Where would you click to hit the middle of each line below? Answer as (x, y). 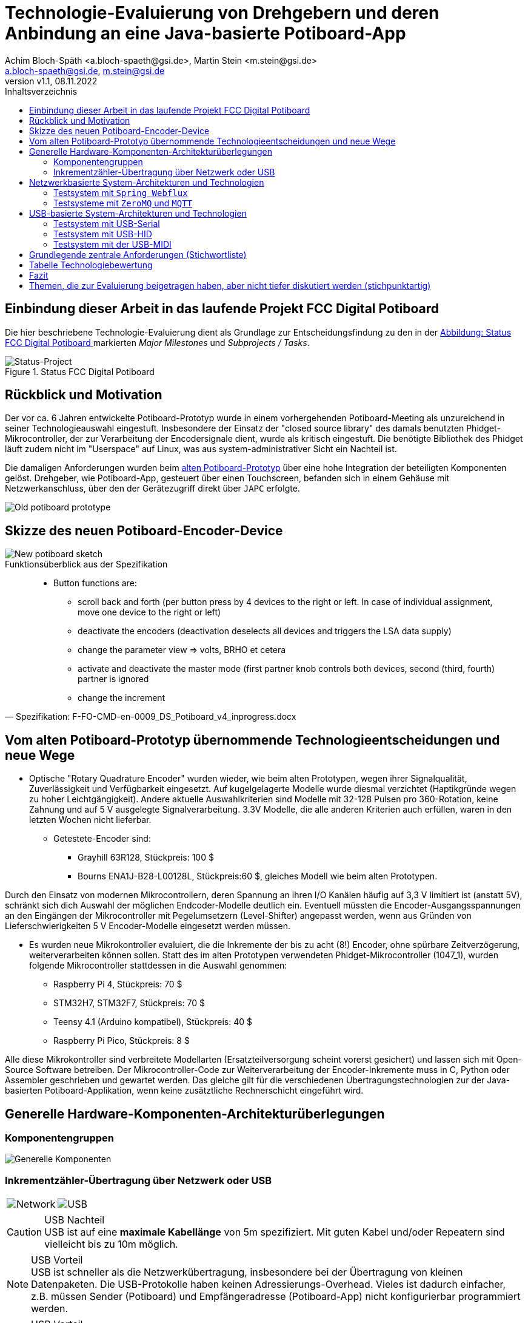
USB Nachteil (75, 1220)
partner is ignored (113, 679)
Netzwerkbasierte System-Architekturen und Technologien (147, 182)
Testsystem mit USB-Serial (107, 223)
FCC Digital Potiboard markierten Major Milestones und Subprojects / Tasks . (157, 342)
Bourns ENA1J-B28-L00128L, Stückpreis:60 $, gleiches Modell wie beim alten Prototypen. (258, 876)
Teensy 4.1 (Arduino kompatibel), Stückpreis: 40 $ (153, 1022)
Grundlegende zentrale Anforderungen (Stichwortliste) (138, 254)
